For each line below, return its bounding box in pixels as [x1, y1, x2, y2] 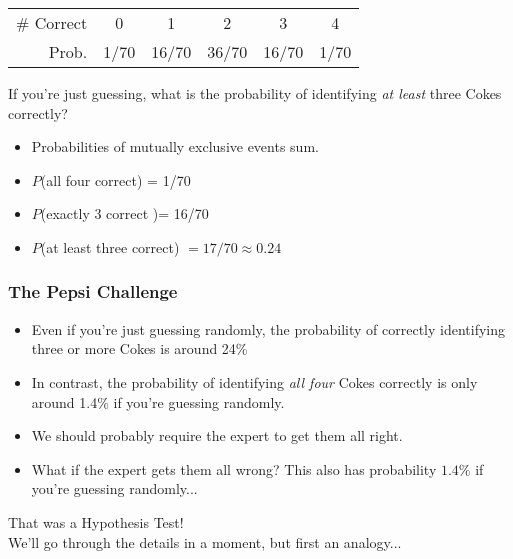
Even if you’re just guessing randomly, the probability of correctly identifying [31, 318, 505, 339]
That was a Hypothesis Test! [8, 511, 184, 532]
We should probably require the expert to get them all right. [31, 425, 403, 446]
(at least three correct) [40, 236, 180, 257]
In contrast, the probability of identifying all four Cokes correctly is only [31, 371, 478, 392]
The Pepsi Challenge [8, 279, 178, 304]
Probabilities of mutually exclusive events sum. [31, 136, 319, 157]
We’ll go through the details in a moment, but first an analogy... [8, 531, 402, 552]
